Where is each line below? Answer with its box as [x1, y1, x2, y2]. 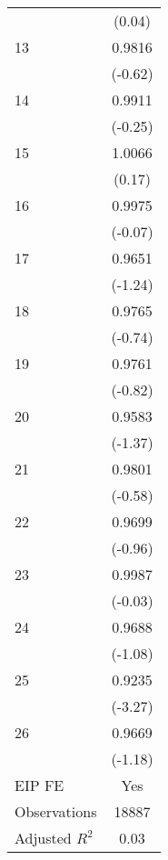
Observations [15, 801, 97, 822]
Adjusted [15, 827, 72, 848]
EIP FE [15, 775, 64, 795]
